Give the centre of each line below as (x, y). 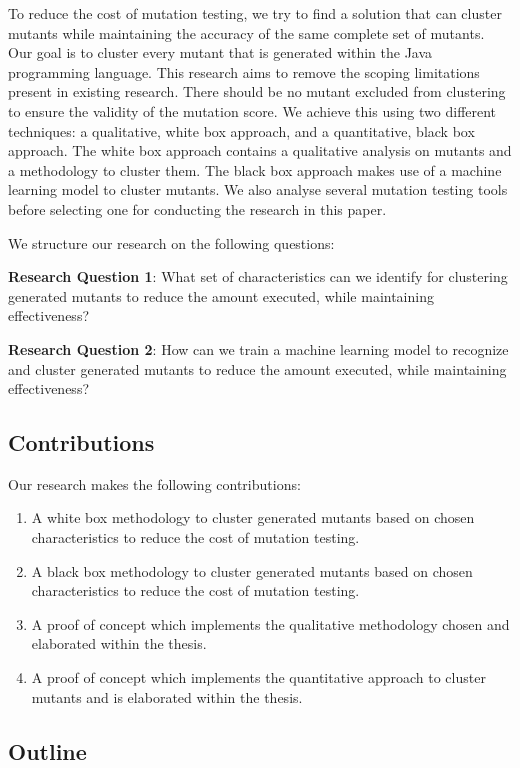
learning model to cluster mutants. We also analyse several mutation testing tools (258, 189)
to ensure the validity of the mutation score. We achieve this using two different (252, 110)
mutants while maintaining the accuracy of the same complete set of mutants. (246, 32)
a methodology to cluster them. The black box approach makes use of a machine (255, 169)
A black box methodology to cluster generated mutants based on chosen (252, 570)
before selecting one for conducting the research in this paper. (197, 208)
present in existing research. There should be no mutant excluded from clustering (257, 91)
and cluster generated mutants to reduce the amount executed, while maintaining (257, 368)
